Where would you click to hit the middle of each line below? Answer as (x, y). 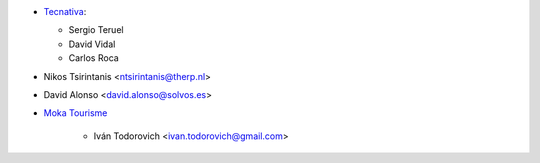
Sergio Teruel (96, 30)
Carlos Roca (93, 58)
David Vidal (92, 44)
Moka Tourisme (75, 113)
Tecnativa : (65, 11)
